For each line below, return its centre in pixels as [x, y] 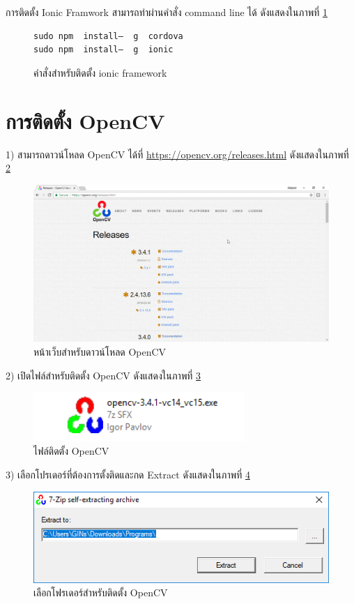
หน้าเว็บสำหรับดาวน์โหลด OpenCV [100, 351]
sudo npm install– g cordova [108, 36]
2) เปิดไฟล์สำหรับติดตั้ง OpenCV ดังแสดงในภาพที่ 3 [103, 375]
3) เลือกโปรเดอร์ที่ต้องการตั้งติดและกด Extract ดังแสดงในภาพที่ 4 [128, 474]
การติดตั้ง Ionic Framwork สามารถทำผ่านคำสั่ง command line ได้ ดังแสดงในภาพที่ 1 [167, 12]
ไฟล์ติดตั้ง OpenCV [71, 451]
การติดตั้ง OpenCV [85, 120]
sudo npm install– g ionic [103, 50]
